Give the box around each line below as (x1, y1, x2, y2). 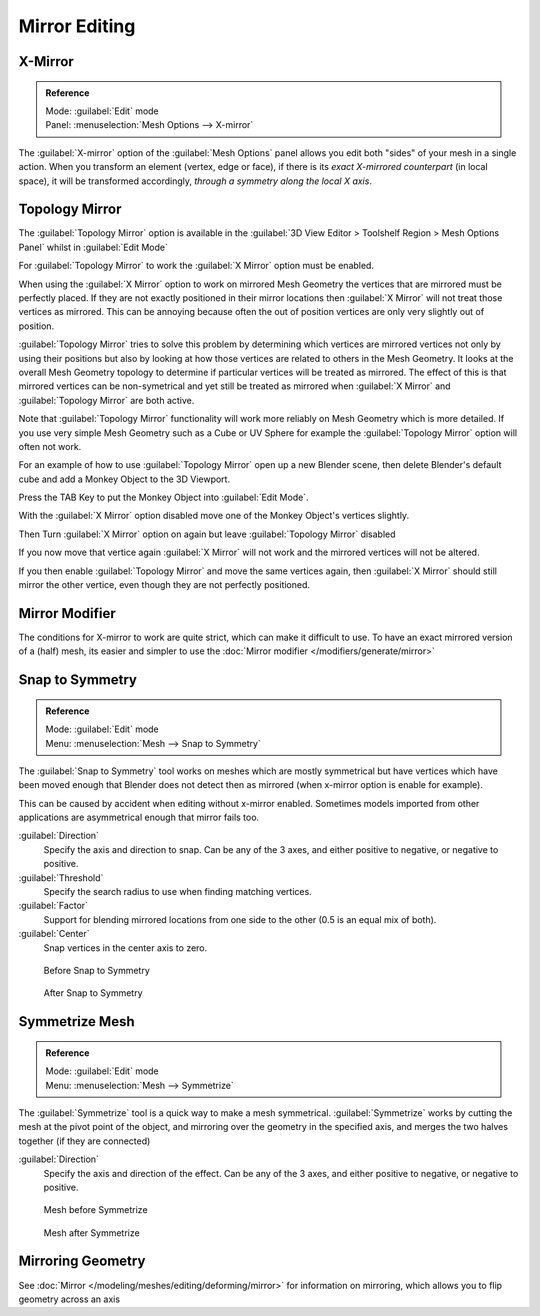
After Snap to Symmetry (43, 987, 144, 999)
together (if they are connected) (18, 1135, 151, 1147)
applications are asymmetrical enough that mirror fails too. (18, 811, 260, 824)
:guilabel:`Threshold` (18, 871, 104, 884)
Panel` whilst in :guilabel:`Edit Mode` (18, 241, 169, 253)
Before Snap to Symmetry (43, 964, 150, 976)
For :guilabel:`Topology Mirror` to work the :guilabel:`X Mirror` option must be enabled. (18, 260, 375, 272)
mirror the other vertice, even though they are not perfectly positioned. (18, 579, 310, 591)
